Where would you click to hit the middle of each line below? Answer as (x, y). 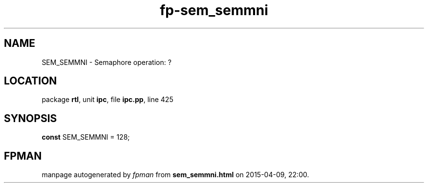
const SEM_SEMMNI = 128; (86, 137)
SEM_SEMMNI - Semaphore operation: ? (107, 62)
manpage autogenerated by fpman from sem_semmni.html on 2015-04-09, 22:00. (175, 175)
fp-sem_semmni (214, 10)
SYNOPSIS (31, 118)
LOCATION (31, 81)
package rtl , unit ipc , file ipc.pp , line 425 (107, 100)
